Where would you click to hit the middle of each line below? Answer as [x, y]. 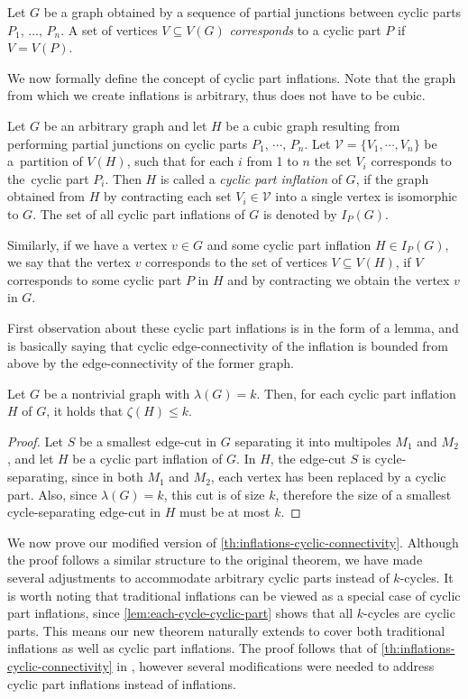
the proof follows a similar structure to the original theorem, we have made [215, 560]
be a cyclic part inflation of [147, 459]
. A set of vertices [109, 29]
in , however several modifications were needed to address [275, 666]
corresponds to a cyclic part [305, 29]
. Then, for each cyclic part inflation [356, 393]
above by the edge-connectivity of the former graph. [151, 363]
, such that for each [180, 161]
